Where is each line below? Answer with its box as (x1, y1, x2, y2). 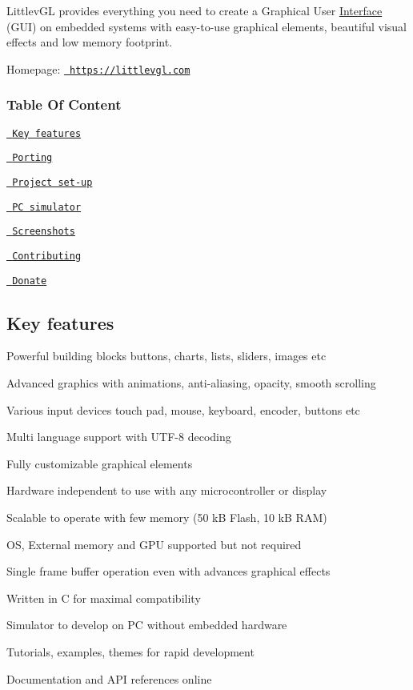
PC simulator (12, 201, 82, 213)
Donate (12, 275, 47, 287)
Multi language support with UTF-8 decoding (6, 428, 231, 445)
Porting (12, 152, 53, 164)
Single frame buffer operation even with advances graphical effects (6, 563, 331, 580)
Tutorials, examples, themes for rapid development (6, 643, 255, 660)
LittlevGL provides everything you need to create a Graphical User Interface (6, 2, 383, 18)
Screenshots (12, 226, 75, 238)
